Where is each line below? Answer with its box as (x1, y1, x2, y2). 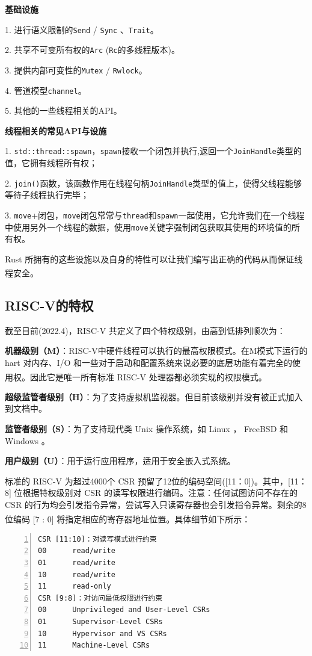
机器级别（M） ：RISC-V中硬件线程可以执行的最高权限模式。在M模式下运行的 (5, 344, 308, 357)
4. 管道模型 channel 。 (5, 84, 87, 96)
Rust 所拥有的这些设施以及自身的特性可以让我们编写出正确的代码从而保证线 (5, 252, 303, 265)
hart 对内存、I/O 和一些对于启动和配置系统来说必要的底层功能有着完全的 (5, 356, 292, 369)
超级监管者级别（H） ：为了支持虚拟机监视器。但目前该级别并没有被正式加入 (5, 390, 303, 403)
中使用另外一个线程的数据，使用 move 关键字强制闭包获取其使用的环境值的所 (5, 220, 300, 233)
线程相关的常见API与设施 (5, 124, 107, 137)
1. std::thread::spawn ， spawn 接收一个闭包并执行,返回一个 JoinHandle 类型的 (5, 144, 302, 157)
